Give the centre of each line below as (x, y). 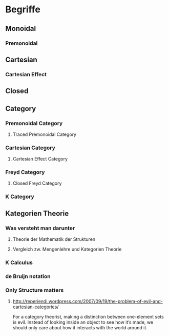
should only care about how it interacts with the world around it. (80, 328)
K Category (20, 197)
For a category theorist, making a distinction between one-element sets (88, 317)
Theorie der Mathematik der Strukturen (54, 239)
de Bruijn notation (28, 276)
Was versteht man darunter (40, 228)
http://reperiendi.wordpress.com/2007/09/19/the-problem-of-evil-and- (88, 302)
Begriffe (23, 10)
